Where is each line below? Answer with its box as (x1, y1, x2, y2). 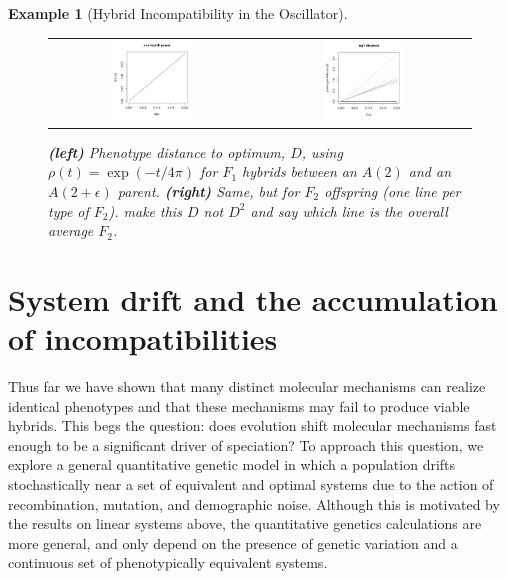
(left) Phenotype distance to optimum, (48, 141, 286, 162)
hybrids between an (242, 161, 357, 182)
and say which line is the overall (250, 200, 448, 221)
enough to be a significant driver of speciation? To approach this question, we (8, 434, 484, 455)
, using (301, 141, 343, 162)
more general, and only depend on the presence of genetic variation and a (8, 532, 458, 553)
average (48, 220, 94, 241)
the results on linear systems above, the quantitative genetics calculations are (8, 513, 482, 534)
